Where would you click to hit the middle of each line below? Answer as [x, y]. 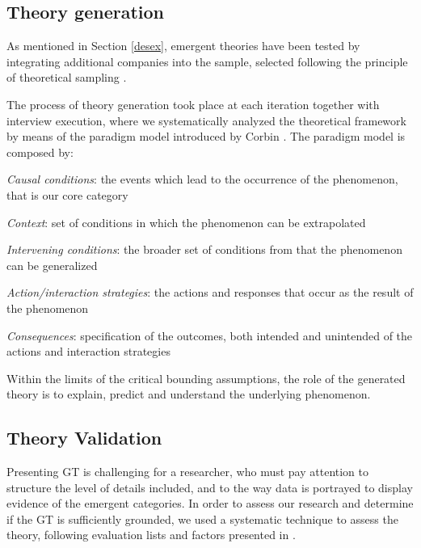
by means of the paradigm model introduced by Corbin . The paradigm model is [206, 136]
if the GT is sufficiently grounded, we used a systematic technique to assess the [202, 518]
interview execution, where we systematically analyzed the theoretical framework [206, 120]
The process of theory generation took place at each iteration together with [193, 104]
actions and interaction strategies [88, 351]
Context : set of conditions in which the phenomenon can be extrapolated [186, 222]
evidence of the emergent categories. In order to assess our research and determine [210, 503]
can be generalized [52, 265]
